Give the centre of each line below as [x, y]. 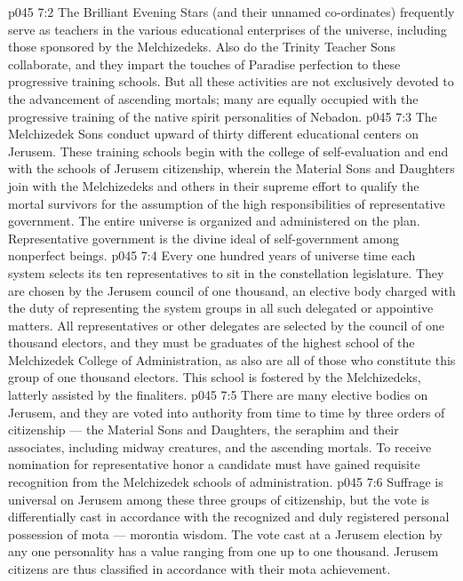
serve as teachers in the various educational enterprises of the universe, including [228, 29]
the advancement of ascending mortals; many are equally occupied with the [213, 98]
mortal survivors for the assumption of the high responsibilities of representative [227, 203]
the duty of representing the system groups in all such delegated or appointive [221, 308]
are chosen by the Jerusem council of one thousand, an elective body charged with [232, 290]
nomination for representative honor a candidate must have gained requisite [214, 464]
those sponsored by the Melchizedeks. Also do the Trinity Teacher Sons [202, 47]
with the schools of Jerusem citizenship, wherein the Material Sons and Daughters [231, 168]
